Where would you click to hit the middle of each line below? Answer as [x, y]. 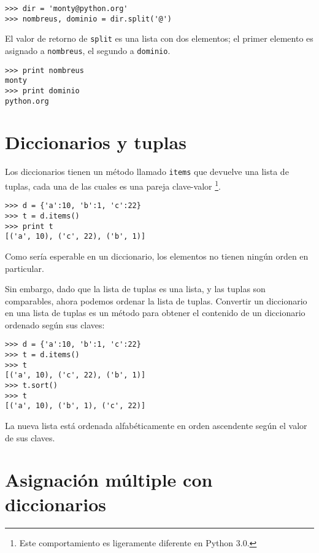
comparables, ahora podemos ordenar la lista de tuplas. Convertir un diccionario [156, 300]
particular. [25, 268]
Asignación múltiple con [109, 480]
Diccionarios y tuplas [96, 142]
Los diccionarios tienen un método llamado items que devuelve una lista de [147, 172]
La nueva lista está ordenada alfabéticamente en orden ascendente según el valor [156, 426]
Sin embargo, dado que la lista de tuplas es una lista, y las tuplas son [135, 289]
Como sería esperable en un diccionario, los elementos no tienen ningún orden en [157, 256]
